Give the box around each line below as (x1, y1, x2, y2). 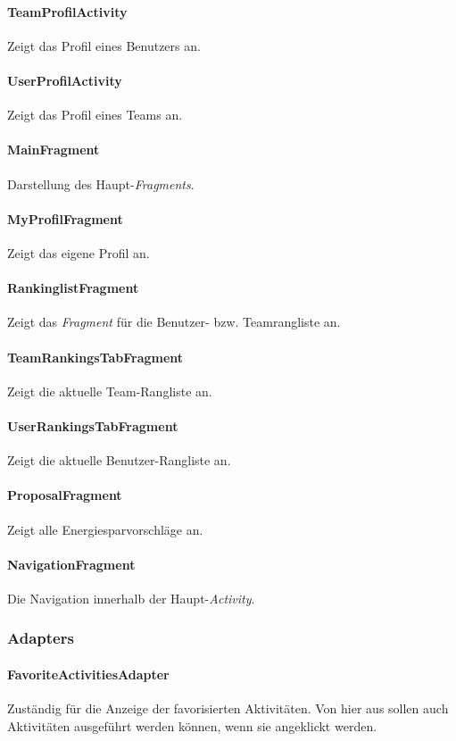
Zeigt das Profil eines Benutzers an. (7, 36, 201, 54)
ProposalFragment (7, 486, 122, 504)
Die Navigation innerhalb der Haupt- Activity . (7, 588, 255, 607)
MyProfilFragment (7, 209, 123, 228)
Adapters (7, 627, 74, 649)
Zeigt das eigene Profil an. (7, 243, 150, 262)
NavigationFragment (7, 554, 136, 573)
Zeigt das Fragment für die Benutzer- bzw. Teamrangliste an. (7, 312, 341, 331)
